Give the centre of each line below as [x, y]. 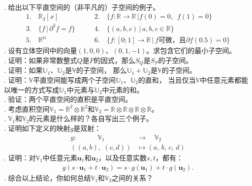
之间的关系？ [133, 177]
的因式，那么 [114, 60]
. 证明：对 [20, 157]
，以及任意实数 [123, 157]
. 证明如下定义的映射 [37, 128]
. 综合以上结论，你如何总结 [47, 177]
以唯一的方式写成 [31, 89]
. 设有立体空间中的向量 [41, 50]
